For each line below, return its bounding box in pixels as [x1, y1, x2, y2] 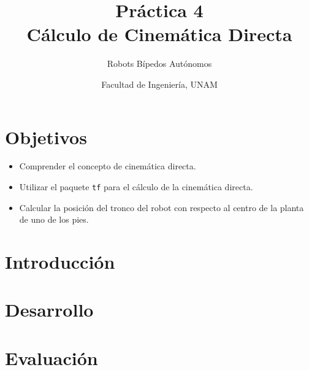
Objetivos [5, 124, 87, 149]
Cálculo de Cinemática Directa [26, 21, 292, 47]
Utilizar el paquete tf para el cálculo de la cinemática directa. [19, 180, 253, 193]
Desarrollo [5, 297, 94, 322]
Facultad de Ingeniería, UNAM [101, 77, 218, 90]
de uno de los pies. [19, 213, 89, 226]
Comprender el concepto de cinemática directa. [19, 160, 196, 172]
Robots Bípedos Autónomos [107, 57, 212, 70]
